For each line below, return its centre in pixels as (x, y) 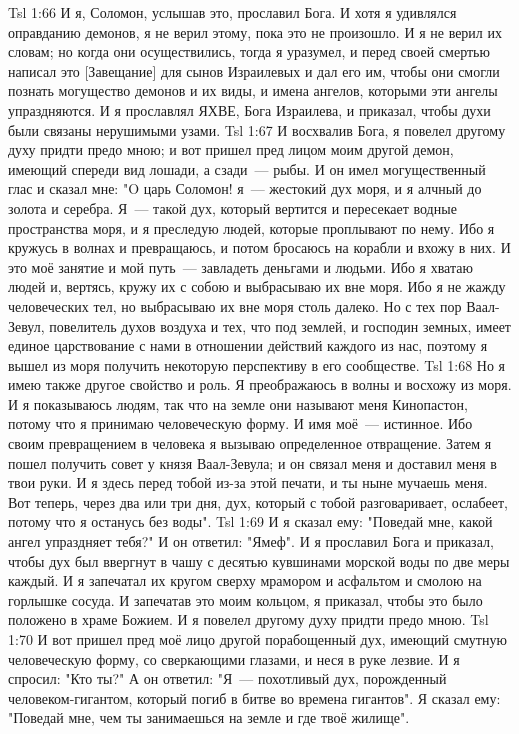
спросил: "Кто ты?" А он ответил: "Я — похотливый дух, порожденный (227, 678)
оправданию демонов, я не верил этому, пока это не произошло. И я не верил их (255, 31)
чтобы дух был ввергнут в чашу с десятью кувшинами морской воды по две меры (259, 560)
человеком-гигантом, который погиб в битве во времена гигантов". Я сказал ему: (254, 697)
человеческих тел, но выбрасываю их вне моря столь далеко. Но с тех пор (235, 305)
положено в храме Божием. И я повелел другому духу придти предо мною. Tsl (248, 619)
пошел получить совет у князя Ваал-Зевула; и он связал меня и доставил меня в (252, 462)
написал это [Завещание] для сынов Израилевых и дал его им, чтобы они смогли (254, 70)
